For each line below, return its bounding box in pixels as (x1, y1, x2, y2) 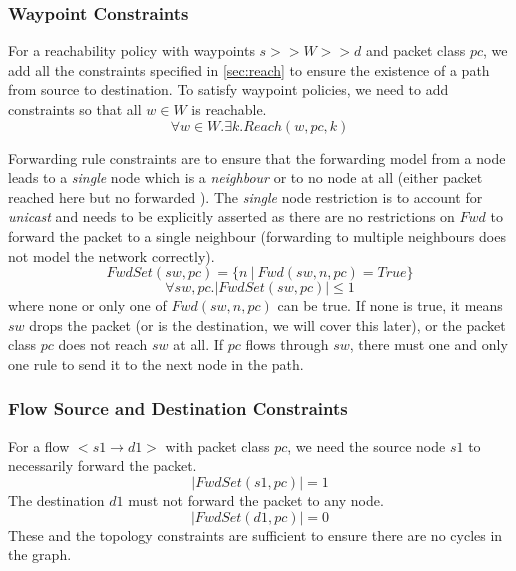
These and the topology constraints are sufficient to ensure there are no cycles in (8, 524, 503, 545)
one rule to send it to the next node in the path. (8, 353, 304, 374)
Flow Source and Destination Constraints (8, 396, 348, 421)
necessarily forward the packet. (8, 455, 197, 476)
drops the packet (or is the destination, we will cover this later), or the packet (29, 314, 506, 335)
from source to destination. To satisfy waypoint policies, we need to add (8, 79, 449, 100)
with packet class (165, 435, 270, 456)
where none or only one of (8, 295, 167, 316)
